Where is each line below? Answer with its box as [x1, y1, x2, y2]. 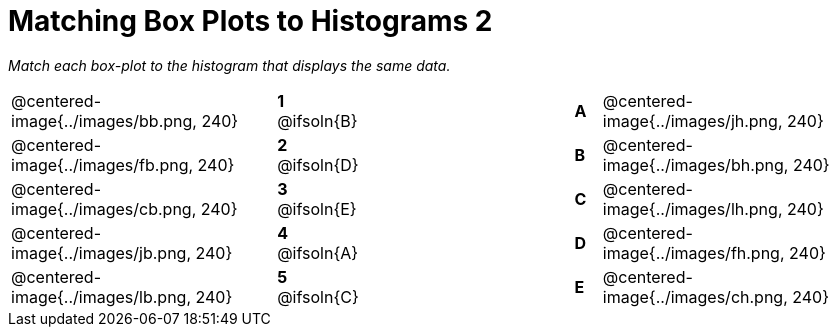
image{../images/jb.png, [11, 242, 191, 263]
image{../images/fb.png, [11, 154, 194, 175]
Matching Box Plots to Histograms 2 [8, 4, 493, 38]
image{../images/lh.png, [602, 198, 783, 219]
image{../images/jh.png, [602, 110, 783, 131]
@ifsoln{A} [277, 242, 359, 263]
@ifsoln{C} [277, 286, 359, 307]
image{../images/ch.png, [602, 286, 788, 307]
